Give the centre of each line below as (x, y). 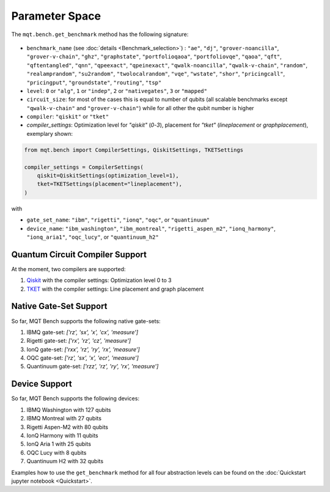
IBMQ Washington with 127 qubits (69, 409)
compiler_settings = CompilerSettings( (84, 167)
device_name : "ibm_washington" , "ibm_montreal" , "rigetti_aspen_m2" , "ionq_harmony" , (151, 228)
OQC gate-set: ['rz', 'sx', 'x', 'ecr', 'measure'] (82, 358)
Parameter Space (56, 16)
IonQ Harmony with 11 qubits (62, 435)
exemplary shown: (50, 133)
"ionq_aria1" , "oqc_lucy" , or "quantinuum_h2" (93, 237)
